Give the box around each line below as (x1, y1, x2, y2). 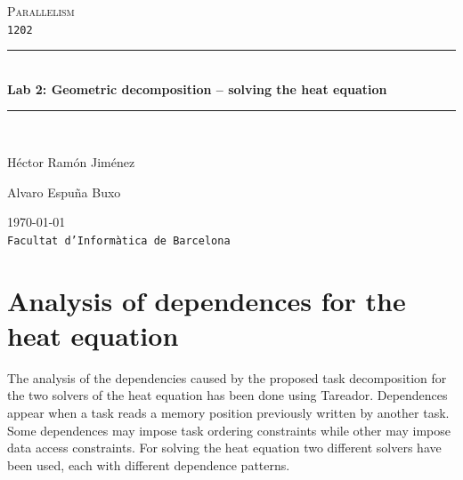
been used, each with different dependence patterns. (7, 455, 290, 474)
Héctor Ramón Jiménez (7, 153, 135, 172)
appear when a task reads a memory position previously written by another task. (7, 403, 450, 421)
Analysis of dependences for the (7, 282, 406, 318)
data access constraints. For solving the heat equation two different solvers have (7, 438, 442, 457)
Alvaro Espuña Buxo (7, 182, 121, 201)
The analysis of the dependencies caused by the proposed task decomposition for (7, 368, 447, 387)
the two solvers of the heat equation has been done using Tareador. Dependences (7, 386, 448, 404)
